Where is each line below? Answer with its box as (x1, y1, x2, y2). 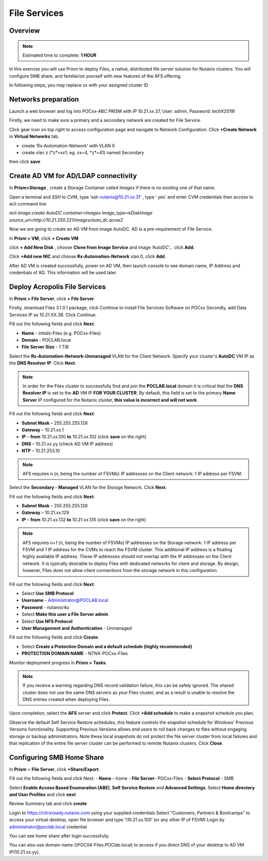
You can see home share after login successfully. (9, 833, 110, 839)
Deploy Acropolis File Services (9, 283, 106, 291)
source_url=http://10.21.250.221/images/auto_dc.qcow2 (9, 217, 124, 223)
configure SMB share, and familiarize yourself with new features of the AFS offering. (9, 73, 182, 79)
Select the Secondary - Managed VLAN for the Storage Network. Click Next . (9, 484, 167, 490)
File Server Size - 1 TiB (21, 344, 69, 350)
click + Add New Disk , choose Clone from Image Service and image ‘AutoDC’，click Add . (9, 244, 195, 251)
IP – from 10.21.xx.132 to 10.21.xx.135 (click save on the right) (21, 516, 146, 522)
